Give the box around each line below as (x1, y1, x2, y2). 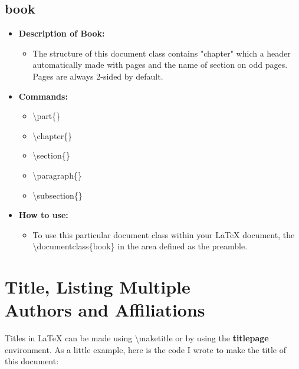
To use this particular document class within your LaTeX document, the (32, 228, 295, 240)
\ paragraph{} (32, 169, 82, 181)
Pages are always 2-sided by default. (32, 70, 163, 82)
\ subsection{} (32, 189, 83, 201)
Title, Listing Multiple (5, 275, 190, 299)
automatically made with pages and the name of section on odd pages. (32, 58, 288, 71)
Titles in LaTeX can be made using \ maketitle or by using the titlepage (5, 332, 269, 344)
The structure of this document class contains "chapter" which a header (32, 47, 291, 59)
